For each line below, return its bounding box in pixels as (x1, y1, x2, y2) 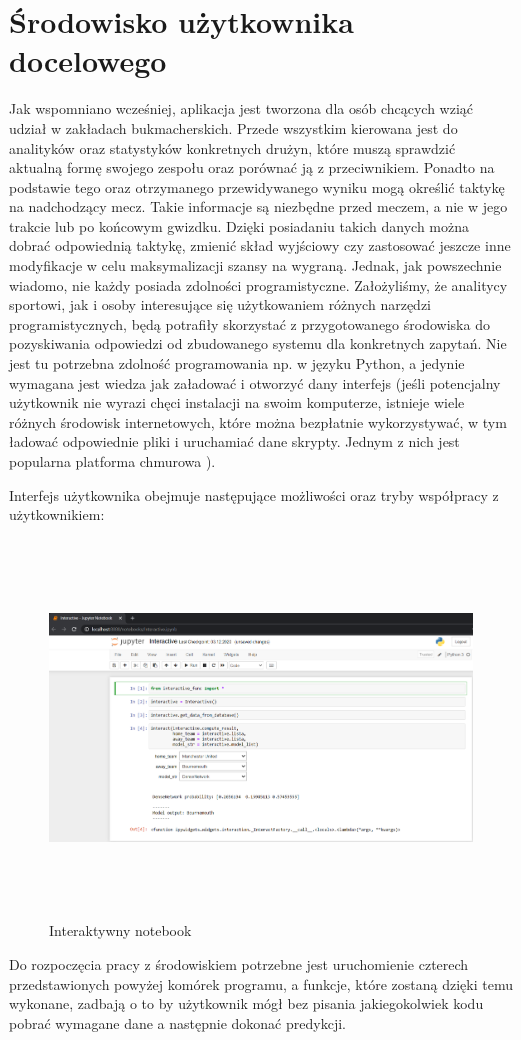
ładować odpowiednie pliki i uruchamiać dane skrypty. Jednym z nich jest (9, 431, 460, 452)
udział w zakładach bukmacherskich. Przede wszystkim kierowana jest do (9, 117, 458, 138)
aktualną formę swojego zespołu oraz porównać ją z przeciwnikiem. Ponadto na (9, 157, 495, 178)
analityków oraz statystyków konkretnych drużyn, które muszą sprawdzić (9, 137, 456, 158)
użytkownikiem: (9, 504, 105, 525)
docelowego (9, 40, 167, 81)
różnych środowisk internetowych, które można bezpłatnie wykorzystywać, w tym (9, 411, 507, 432)
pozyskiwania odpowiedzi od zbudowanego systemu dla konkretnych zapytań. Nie (9, 333, 507, 354)
